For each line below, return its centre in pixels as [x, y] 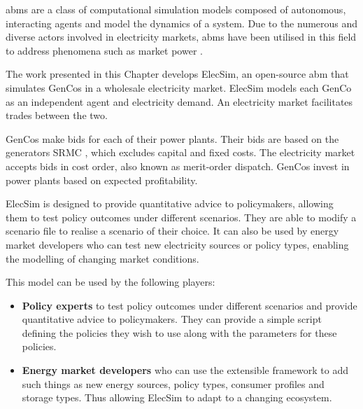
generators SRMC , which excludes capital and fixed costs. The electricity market [180, 152]
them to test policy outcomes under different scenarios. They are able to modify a [181, 217]
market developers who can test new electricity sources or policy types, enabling [177, 244]
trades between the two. [57, 115]
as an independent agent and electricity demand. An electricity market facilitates [179, 101]
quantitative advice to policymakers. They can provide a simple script [172, 319]
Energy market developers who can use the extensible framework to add [185, 370]
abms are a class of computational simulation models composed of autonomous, [176, 9]
